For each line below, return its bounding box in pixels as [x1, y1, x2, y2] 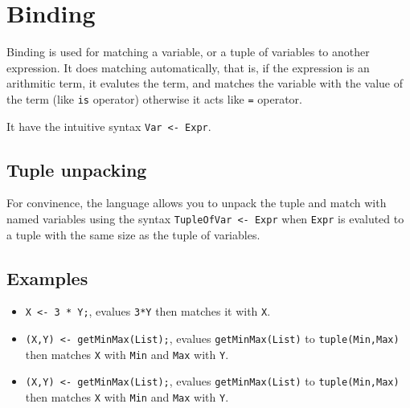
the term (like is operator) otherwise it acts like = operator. [6, 90, 302, 107]
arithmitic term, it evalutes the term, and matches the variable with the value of [6, 75, 403, 92]
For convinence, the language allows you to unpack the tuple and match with [6, 194, 387, 211]
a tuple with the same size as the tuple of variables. [6, 226, 260, 243]
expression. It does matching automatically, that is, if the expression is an [6, 59, 370, 75]
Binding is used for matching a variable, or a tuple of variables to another [6, 43, 370, 60]
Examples [6, 265, 88, 290]
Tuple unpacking [6, 157, 147, 182]
